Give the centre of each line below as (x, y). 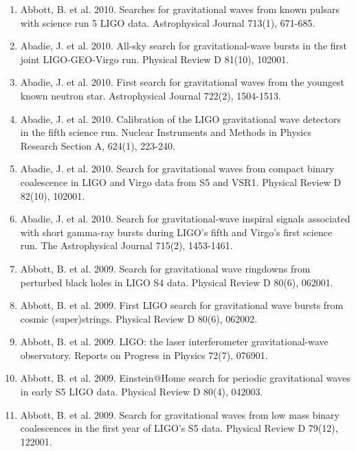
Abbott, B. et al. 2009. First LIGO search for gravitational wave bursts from (182, 305)
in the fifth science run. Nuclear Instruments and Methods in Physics (166, 132)
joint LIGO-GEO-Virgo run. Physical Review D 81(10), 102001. (155, 59)
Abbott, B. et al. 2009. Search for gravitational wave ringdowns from (165, 268)
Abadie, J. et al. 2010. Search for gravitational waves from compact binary (177, 169)
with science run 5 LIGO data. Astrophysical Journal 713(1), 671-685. (168, 22)
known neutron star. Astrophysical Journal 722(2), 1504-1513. (151, 95)
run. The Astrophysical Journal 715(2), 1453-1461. (126, 245)
